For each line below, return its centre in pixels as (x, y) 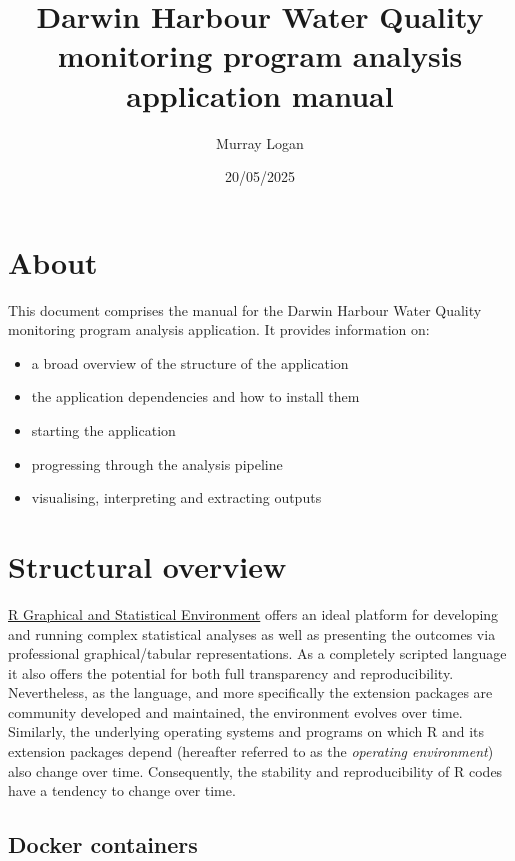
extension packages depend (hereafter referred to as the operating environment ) (251, 751)
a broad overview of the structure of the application (190, 362)
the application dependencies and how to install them (195, 396)
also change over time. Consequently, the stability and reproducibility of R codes (255, 770)
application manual (260, 94)
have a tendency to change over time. (122, 790)
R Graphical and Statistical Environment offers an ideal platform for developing (253, 613)
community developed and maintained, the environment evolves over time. (235, 711)
